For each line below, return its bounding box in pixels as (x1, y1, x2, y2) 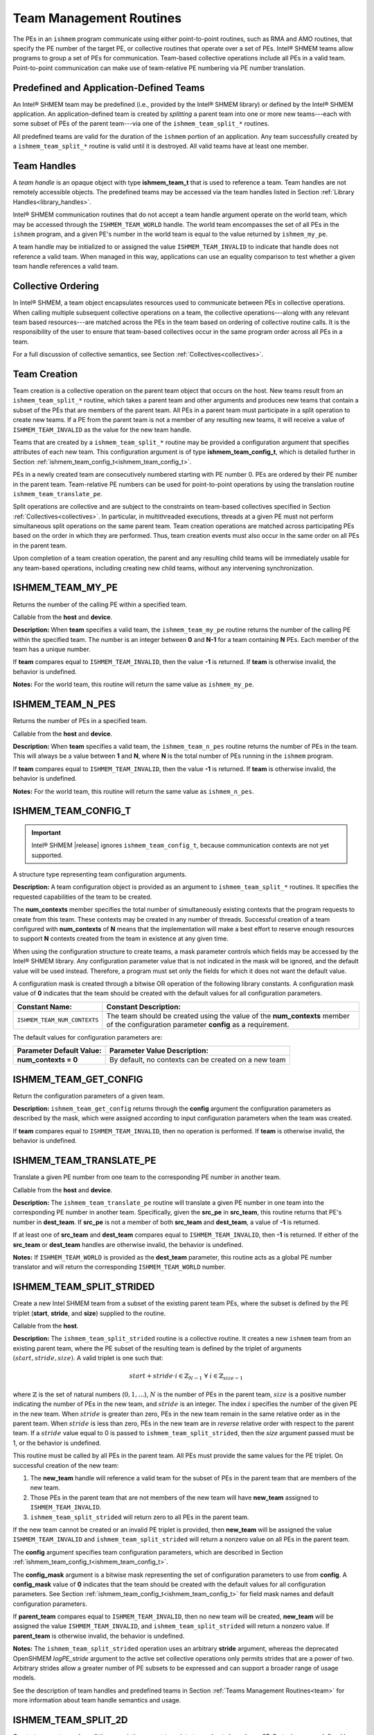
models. (12, 1673, 36, 1682)
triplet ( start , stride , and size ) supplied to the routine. (12, 1309, 166, 1317)
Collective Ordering (12, 280, 100, 292)
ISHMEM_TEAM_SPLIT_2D (12, 1714, 128, 1726)
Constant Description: (106, 1001, 181, 1011)
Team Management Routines (12, 10, 182, 26)
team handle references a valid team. (12, 262, 119, 271)
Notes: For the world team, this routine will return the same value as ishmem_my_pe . (12, 680, 254, 688)
